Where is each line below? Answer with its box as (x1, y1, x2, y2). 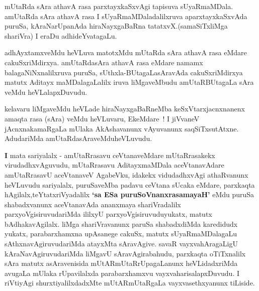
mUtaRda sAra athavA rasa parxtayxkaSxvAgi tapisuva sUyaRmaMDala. (5, 1, 233, 11)
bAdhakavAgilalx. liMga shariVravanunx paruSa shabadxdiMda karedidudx (5, 218, 238, 229)
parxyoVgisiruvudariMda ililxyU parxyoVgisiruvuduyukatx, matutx (5, 209, 212, 219)
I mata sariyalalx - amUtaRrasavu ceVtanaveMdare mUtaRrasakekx (5, 150, 215, 160)
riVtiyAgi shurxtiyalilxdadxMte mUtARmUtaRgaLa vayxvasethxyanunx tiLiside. (5, 277, 255, 288)
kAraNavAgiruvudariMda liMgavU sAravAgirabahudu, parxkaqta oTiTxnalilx (5, 248, 246, 258)
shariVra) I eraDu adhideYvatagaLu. (5, 30, 117, 41)
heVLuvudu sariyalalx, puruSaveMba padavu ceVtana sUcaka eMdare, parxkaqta (5, 179, 255, 190)
